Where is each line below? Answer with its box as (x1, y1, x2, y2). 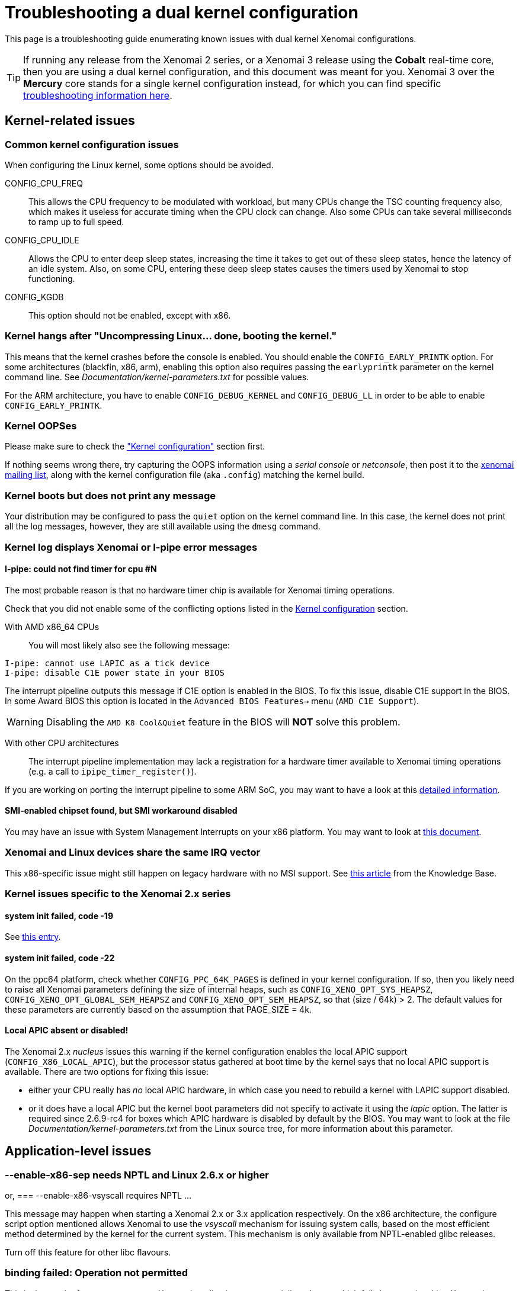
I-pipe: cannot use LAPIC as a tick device (5, 658, 210, 668)
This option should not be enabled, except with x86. (28, 310, 231, 320)
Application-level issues (5, 1144, 152, 1159)
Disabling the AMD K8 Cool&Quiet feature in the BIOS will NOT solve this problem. (46, 715, 401, 728)
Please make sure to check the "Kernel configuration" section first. (5, 441, 265, 452)
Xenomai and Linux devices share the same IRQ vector (5, 846, 261, 859)
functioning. (28, 273, 75, 284)
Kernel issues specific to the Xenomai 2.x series (5, 888, 231, 900)
